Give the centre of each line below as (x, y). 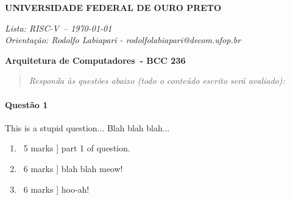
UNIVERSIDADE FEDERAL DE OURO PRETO (113, 7)
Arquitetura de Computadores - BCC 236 (95, 60)
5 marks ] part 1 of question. (77, 148)
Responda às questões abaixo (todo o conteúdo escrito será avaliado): (157, 81)
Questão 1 (27, 104)
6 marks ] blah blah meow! (73, 168)
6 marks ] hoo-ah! (56, 189)
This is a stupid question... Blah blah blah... (87, 127)
